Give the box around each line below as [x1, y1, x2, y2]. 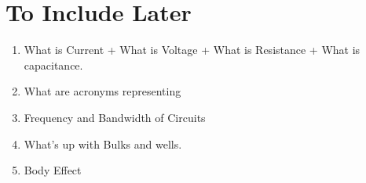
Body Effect [24, 162, 82, 178]
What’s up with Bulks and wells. [24, 135, 182, 152]
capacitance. [24, 56, 83, 73]
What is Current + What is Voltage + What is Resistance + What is [24, 41, 361, 58]
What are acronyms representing [24, 83, 181, 99]
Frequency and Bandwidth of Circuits [24, 109, 206, 125]
